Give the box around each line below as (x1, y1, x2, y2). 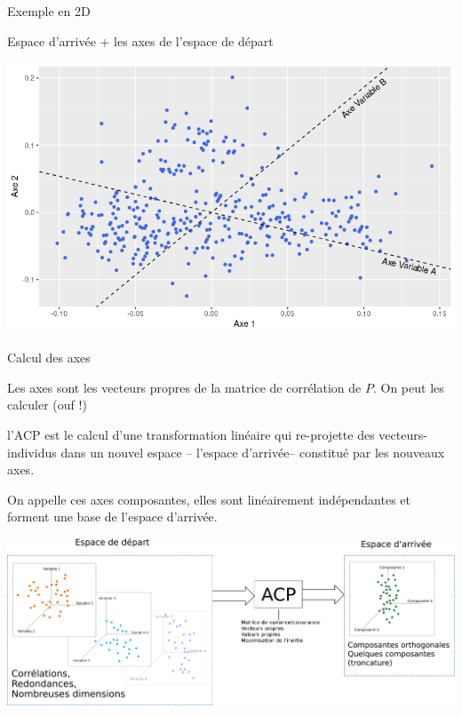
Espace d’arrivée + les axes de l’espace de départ (7, 31, 274, 50)
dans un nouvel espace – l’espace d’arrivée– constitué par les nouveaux (60, 442, 445, 461)
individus (7, 442, 57, 461)
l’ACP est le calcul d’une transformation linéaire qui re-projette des (7, 426, 375, 444)
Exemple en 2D (7, 2, 91, 20)
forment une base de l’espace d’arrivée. (7, 507, 218, 526)
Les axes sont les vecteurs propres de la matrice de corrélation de (7, 378, 362, 396)
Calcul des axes (7, 348, 91, 367)
